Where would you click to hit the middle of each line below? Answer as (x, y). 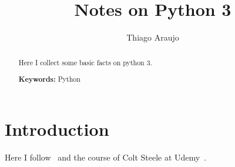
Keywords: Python (49, 79)
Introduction (57, 128)
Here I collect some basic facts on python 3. (85, 62)
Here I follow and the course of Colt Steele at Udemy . (106, 157)
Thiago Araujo (153, 37)
